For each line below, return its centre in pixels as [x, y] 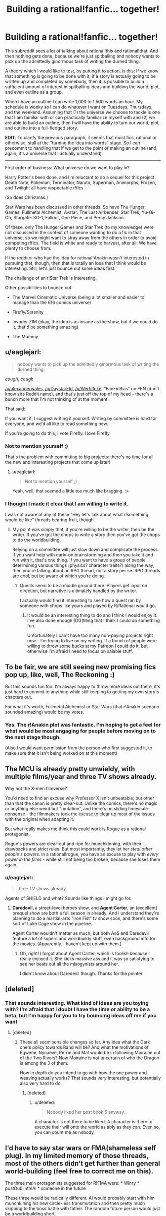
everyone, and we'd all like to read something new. [57, 424]
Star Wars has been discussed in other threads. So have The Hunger [75, 207]
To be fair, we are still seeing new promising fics [81, 667]
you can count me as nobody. [65, 1132]
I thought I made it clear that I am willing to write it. [67, 503]
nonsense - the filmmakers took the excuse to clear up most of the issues [80, 814]
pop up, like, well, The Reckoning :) [60, 675]
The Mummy [25, 336]
